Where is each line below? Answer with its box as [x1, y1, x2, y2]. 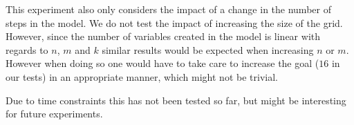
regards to [6, 42, 48, 57]
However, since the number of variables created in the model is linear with [6, 29, 320, 44]
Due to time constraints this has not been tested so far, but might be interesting [6, 93, 346, 107]
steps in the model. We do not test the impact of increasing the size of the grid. [6, 15, 343, 30]
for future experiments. [6, 106, 103, 121]
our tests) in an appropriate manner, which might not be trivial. [6, 69, 278, 84]
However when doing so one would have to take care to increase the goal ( [6, 56, 319, 70]
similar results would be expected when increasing [102, 42, 314, 57]
